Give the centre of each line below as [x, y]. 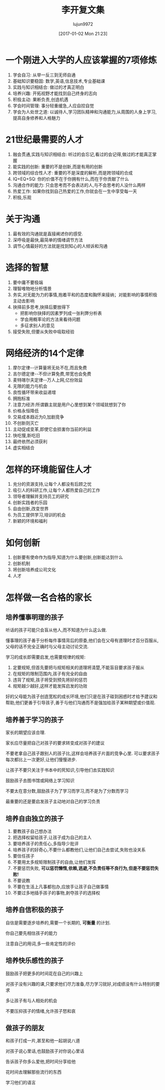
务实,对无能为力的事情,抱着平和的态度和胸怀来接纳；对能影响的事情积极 [85, 295]
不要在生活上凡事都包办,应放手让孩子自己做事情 [61, 887]
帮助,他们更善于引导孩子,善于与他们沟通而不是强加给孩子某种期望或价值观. [81, 703]
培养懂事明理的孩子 [35, 617]
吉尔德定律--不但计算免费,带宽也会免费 [52, 374]
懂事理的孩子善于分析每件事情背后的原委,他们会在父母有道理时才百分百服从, [82, 640]
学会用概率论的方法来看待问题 [50, 319]
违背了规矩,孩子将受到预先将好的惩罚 [50, 680]
